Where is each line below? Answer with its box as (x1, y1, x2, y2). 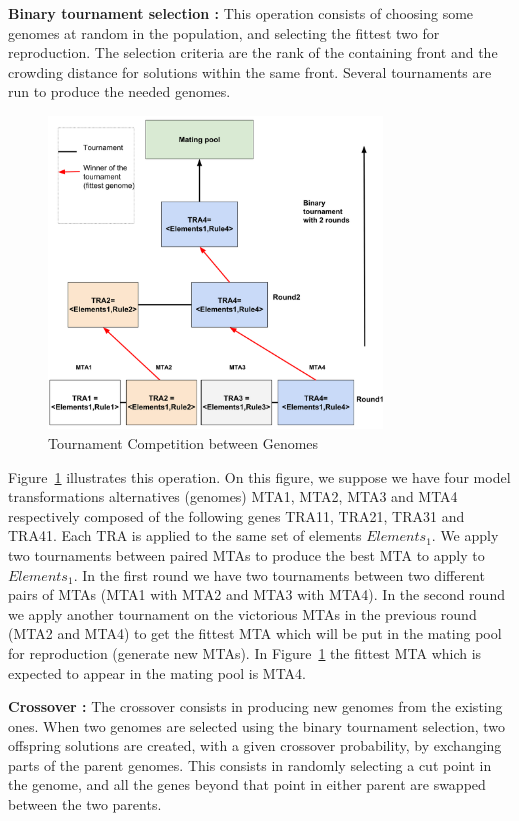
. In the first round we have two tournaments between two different (73, 564, 485, 585)
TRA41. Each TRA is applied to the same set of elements (8, 525, 362, 546)
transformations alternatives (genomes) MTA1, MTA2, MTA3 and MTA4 (8, 486, 458, 507)
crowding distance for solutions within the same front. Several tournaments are (8, 61, 492, 82)
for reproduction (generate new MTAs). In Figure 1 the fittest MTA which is (8, 642, 482, 663)
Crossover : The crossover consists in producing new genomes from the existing (8, 696, 503, 717)
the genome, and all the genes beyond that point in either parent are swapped (8, 774, 486, 795)
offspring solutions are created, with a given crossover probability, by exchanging (8, 735, 502, 756)
